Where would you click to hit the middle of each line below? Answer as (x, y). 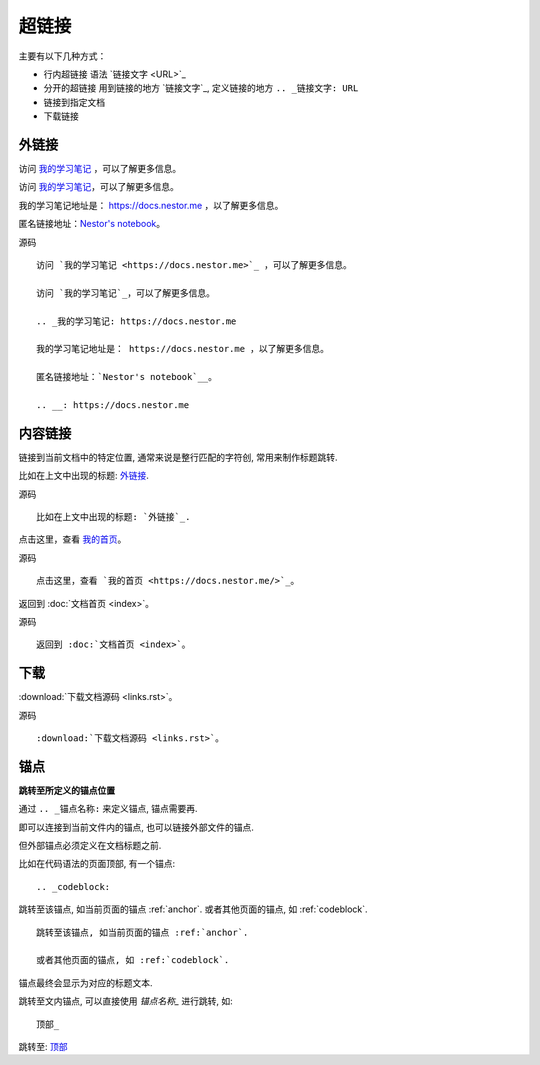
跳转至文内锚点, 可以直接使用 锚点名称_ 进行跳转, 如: (126, 1001)
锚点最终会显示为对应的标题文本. (86, 982)
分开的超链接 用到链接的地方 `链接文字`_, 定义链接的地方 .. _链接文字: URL (201, 88)
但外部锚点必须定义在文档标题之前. (90, 846)
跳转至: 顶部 (43, 1046)
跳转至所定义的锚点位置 (66, 790)
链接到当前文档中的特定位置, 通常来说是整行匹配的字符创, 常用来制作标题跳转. (178, 457)
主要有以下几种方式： (62, 56)
